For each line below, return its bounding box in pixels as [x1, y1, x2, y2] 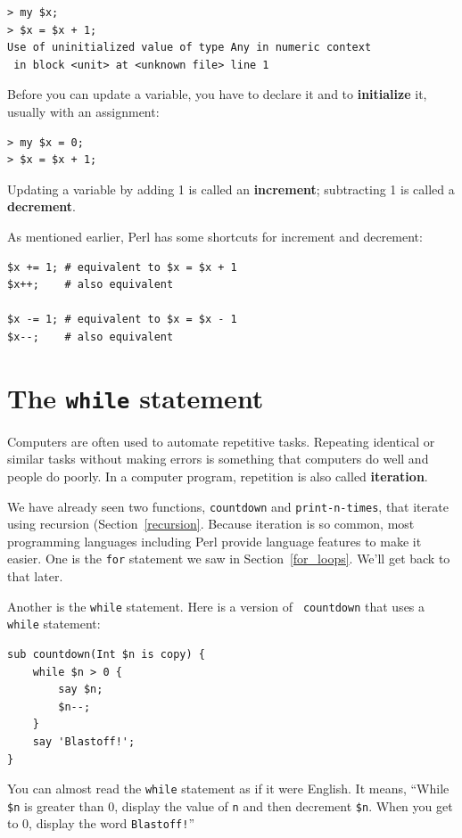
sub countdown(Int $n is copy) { [7, 647, 205, 661]
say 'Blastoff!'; [32, 735, 136, 748]
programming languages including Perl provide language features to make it [7, 531, 422, 550]
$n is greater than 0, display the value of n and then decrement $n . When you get [7, 796, 453, 815]
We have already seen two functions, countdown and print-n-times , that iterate [7, 497, 449, 515]
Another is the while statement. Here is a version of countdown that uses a [7, 596, 425, 615]
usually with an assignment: [7, 102, 160, 120]
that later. [7, 567, 63, 586]
